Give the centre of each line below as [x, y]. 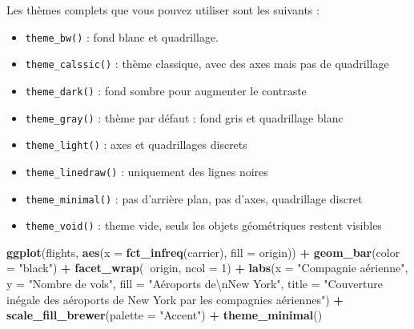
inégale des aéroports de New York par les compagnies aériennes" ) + [175, 299]
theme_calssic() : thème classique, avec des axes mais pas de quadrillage [207, 64]
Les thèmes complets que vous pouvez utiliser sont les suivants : [163, 10]
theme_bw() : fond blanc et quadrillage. [122, 36]
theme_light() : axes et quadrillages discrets [136, 144]
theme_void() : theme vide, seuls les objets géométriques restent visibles [203, 225]
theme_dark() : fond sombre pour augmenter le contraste [166, 90]
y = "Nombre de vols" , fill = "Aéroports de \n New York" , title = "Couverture [195, 284]
